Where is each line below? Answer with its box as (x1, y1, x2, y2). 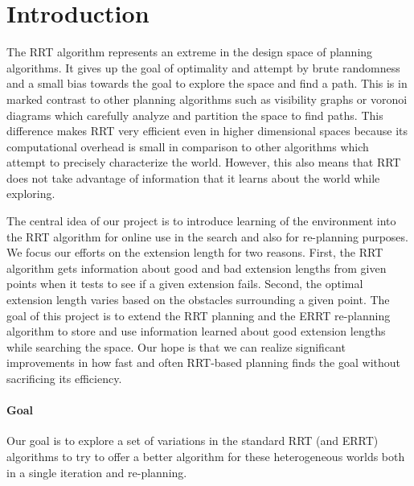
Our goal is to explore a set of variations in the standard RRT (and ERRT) (6, 432, 379, 449)
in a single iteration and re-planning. (6, 463, 187, 480)
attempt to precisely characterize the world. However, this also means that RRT (6, 154, 401, 171)
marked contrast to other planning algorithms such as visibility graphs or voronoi (6, 90, 408, 107)
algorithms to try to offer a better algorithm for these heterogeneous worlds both (6, 447, 405, 464)
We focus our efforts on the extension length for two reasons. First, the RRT (6, 244, 383, 261)
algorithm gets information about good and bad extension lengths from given (6, 259, 387, 276)
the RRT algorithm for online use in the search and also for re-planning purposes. (6, 228, 408, 245)
